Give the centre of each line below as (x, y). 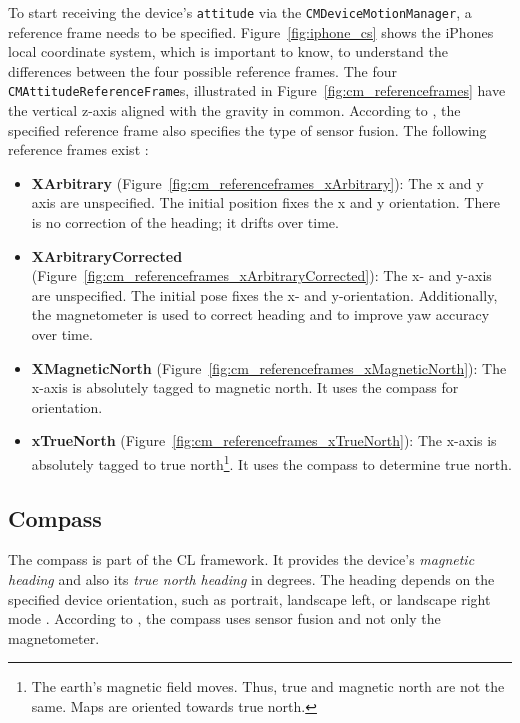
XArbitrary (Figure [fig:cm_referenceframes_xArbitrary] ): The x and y (257, 182)
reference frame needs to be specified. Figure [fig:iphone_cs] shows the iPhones (251, 31)
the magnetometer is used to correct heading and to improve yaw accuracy (260, 314)
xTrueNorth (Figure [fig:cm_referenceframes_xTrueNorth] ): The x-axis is (264, 440)
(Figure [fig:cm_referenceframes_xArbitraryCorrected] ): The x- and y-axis (261, 275)
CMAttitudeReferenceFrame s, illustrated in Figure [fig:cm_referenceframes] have (257, 90)
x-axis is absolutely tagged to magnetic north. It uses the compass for (245, 387)
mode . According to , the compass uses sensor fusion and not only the (224, 618)
